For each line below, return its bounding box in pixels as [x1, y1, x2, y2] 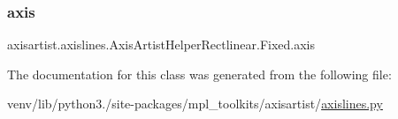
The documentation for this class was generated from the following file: [7, 64, 392, 83]
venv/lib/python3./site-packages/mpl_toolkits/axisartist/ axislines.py [7, 94, 383, 113]
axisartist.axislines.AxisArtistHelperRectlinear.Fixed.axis [7, 35, 316, 54]
